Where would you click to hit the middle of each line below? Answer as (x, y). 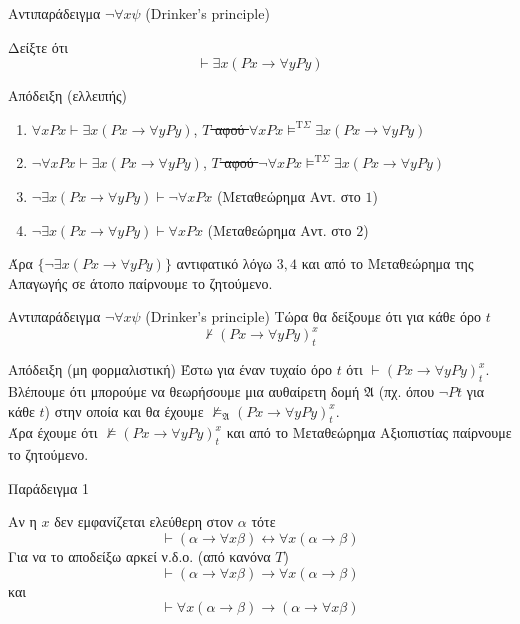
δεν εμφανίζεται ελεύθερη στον (144, 521)
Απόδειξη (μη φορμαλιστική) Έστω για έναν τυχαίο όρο (170, 369)
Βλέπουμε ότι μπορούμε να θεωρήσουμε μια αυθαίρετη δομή (184, 391)
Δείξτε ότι (38, 46)
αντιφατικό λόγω (224, 263)
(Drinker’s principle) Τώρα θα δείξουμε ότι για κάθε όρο (313, 316)
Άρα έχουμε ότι (53, 432)
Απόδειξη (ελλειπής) (67, 95)
